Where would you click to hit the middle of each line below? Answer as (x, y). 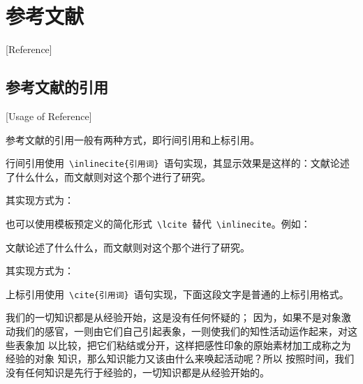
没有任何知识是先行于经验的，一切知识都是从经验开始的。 (138, 372)
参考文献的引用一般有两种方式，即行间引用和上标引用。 (133, 139)
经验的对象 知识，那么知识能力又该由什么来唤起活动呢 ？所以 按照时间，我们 (180, 359)
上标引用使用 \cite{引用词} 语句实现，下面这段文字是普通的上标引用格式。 (177, 294)
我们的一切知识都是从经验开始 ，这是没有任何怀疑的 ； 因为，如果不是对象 (173, 317)
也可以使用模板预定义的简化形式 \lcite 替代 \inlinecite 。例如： (158, 223)
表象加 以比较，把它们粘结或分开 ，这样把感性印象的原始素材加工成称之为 (183, 345)
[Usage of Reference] (49, 116)
